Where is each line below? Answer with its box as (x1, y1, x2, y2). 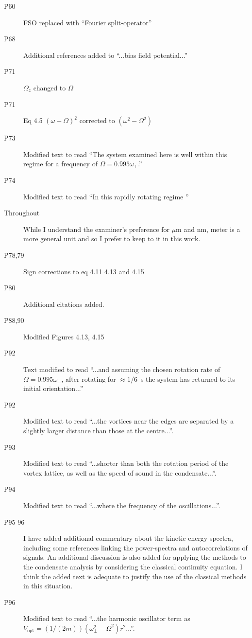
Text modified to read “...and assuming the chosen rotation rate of (23, 364, 220, 374)
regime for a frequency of (23, 159, 98, 169)
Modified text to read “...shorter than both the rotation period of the (23, 458, 229, 468)
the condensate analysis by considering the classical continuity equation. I (23, 561, 243, 571)
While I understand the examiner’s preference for (23, 224, 169, 234)
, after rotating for (61, 373, 116, 384)
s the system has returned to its (140, 373, 235, 384)
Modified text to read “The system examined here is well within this (23, 149, 227, 159)
